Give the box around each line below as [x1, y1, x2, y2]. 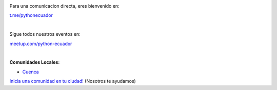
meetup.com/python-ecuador [9, 40, 72, 47]
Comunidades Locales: [9, 59, 60, 65]
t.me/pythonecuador [9, 12, 53, 18]
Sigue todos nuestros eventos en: [9, 31, 81, 37]
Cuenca [22, 69, 39, 75]
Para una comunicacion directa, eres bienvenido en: [9, 3, 120, 9]
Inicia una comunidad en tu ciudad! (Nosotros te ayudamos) [9, 78, 136, 84]
